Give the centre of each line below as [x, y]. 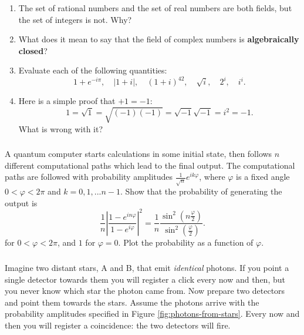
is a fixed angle [263, 177]
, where [212, 177]
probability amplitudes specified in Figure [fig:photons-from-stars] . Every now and [152, 314]
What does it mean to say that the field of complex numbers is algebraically [159, 39]
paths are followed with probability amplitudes [89, 177]
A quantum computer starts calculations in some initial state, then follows [139, 154]
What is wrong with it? [61, 128]
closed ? [33, 50]
